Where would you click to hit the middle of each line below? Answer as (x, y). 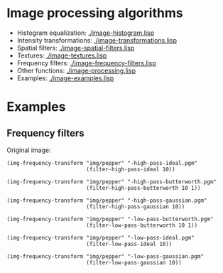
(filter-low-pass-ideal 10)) (129, 244)
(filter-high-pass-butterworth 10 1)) (143, 188)
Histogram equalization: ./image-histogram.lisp (86, 33)
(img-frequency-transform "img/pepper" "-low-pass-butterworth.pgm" (110, 219)
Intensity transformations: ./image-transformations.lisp (97, 40)
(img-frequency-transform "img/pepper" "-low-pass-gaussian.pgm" (105, 256)
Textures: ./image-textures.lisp (62, 55)
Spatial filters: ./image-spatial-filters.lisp (76, 48)
